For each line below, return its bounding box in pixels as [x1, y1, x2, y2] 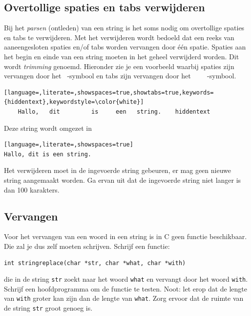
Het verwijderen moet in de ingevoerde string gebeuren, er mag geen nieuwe [4, 165, 231, 175]
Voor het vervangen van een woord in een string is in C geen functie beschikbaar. [4, 231, 247, 242]
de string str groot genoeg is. [4, 303, 93, 313]
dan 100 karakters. [4, 184, 60, 194]
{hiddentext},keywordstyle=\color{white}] [4, 98, 144, 106]
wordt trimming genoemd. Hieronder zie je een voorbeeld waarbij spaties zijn [4, 61, 234, 71]
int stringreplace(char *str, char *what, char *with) [4, 259, 186, 267]
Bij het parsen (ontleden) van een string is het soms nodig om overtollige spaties [4, 23, 245, 33]
